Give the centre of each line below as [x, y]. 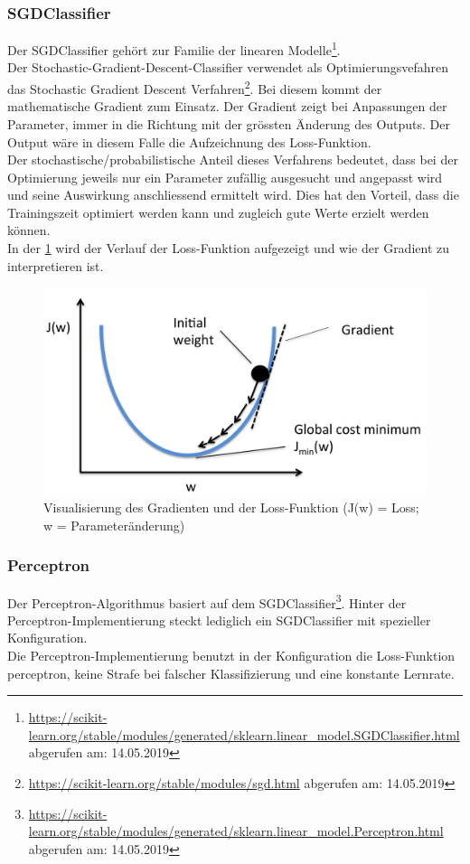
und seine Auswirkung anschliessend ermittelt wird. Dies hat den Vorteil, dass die [233, 195]
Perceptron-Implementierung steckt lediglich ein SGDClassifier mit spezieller [219, 620]
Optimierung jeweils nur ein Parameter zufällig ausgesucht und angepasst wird [225, 177]
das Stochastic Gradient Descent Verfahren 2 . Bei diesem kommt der [195, 87]
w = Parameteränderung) [114, 525]
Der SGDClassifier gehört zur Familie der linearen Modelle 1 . [174, 48]
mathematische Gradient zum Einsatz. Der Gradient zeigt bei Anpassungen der [227, 106]
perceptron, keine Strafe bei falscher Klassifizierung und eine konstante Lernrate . [231, 673]
